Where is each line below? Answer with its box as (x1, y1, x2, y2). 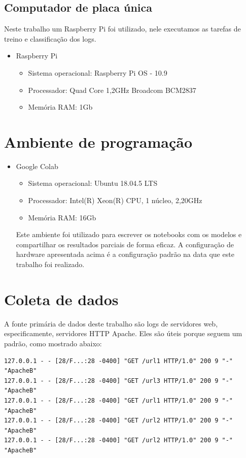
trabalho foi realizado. (16, 259, 85, 270)
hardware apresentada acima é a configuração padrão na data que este (16, 249, 234, 259)
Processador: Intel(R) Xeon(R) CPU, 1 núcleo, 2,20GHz (28, 195, 202, 206)
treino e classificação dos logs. (4, 33, 96, 44)
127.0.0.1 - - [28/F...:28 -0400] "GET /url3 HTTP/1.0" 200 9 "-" (4, 377, 233, 384)
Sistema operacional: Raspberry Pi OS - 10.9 (28, 67, 167, 78)
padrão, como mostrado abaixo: (4, 338, 102, 348)
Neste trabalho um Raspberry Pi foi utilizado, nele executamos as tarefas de (4, 23, 241, 34)
